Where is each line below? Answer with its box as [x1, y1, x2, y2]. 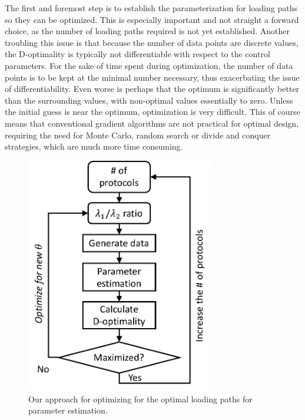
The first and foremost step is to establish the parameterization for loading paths [5, 2, 297, 14]
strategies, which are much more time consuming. [5, 140, 183, 153]
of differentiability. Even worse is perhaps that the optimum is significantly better [5, 82, 300, 95]
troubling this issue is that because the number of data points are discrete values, [5, 36, 299, 48]
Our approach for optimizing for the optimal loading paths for [28, 392, 253, 405]
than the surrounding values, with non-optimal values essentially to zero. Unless [5, 94, 293, 106]
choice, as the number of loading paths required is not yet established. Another [5, 25, 290, 37]
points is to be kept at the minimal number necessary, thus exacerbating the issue [5, 71, 300, 83]
